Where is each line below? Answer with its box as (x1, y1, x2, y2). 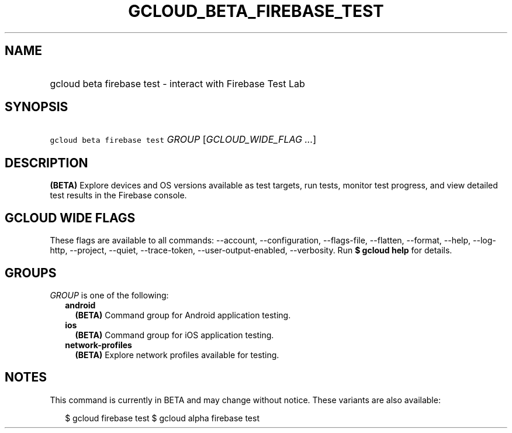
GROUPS (5, 265, 57, 280)
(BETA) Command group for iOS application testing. (75, 329, 274, 340)
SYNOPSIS (5, 99, 68, 115)
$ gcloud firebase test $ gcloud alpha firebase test (65, 413, 260, 423)
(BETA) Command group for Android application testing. (75, 310, 291, 320)
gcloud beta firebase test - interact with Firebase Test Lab (50, 77, 305, 90)
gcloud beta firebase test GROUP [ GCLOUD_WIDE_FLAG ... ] (50, 133, 317, 146)
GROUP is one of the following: (50, 290, 169, 300)
